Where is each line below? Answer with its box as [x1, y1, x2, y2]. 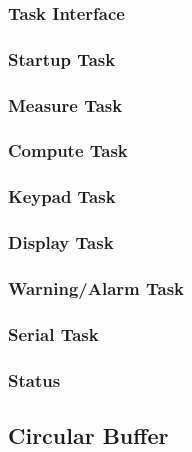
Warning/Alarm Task [8, 275, 185, 300]
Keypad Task [8, 184, 116, 209]
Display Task [8, 230, 114, 255]
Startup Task [8, 46, 116, 71]
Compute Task [8, 138, 128, 163]
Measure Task [8, 92, 123, 117]
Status [8, 367, 61, 392]
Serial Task [8, 321, 99, 346]
